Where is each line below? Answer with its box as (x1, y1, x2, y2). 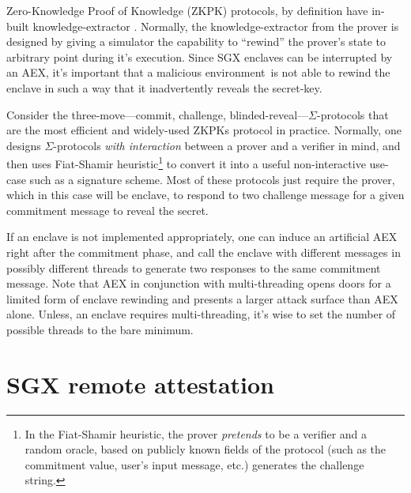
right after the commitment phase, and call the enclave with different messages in (6, 243, 401, 260)
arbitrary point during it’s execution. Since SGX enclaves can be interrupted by (6, 48, 393, 65)
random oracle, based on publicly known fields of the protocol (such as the (25, 441, 386, 457)
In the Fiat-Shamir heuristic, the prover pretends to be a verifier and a (25, 425, 368, 442)
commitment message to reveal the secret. (6, 201, 209, 218)
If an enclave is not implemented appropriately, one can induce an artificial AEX (6, 228, 398, 245)
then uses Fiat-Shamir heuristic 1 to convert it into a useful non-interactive (6, 153, 366, 171)
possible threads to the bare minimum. (6, 321, 194, 337)
